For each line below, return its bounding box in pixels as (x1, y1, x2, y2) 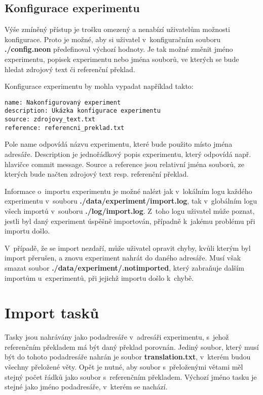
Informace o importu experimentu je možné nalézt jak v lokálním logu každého (5, 185, 252, 196)
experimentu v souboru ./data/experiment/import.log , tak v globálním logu (5, 195, 257, 206)
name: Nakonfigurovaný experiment (5, 98, 121, 106)
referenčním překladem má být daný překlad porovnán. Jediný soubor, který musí (5, 341, 259, 352)
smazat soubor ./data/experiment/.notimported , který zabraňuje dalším (5, 262, 244, 273)
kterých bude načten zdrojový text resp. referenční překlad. (5, 169, 189, 179)
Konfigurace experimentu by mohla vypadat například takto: (5, 81, 194, 91)
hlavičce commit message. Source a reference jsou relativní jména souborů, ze (5, 158, 244, 169)
